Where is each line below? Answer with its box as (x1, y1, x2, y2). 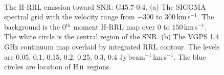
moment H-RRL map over (73, 21, 155, 32)
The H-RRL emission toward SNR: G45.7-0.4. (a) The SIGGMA (4, 1, 206, 12)
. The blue (173, 51, 206, 62)
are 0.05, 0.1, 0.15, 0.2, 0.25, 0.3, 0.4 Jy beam (4, 51, 145, 62)
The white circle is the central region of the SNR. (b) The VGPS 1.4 (4, 31, 219, 42)
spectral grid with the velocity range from (4, 11, 135, 22)
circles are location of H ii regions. (4, 61, 111, 72)
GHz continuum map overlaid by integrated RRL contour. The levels (4, 41, 220, 52)
